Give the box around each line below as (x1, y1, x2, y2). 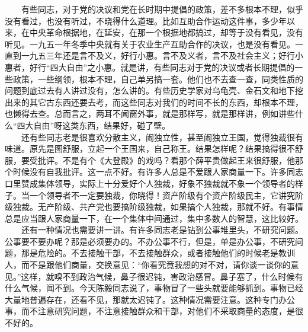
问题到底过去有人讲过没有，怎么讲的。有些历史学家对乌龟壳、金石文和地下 (5, 84, 295, 97)
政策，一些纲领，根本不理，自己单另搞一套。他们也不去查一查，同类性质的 (12, 72, 303, 85)
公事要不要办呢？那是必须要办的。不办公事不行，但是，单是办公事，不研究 (5, 235, 295, 247)
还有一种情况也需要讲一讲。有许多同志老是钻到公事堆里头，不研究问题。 (21, 224, 303, 236)
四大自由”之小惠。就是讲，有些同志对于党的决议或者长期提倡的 (50, 60, 295, 73)
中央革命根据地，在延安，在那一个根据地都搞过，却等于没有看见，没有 (29, 26, 303, 39)
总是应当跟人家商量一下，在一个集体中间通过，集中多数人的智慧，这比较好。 (5, 212, 303, 224)
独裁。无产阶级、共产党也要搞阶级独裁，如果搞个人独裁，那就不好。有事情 (12, 200, 303, 213)
